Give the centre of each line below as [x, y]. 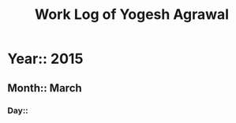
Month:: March [45, 88]
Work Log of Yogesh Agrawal [132, 15]
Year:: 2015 [45, 59]
